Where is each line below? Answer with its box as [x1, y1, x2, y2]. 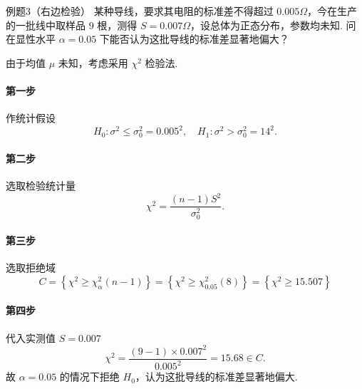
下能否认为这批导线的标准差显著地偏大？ [99, 31, 289, 46]
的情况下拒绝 [59, 369, 120, 384]
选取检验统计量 [6, 178, 76, 193]
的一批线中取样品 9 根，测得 [6, 17, 138, 32]
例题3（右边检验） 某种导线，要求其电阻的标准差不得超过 [6, 4, 274, 18]
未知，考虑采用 [58, 55, 128, 70]
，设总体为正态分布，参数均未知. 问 [190, 17, 356, 32]
